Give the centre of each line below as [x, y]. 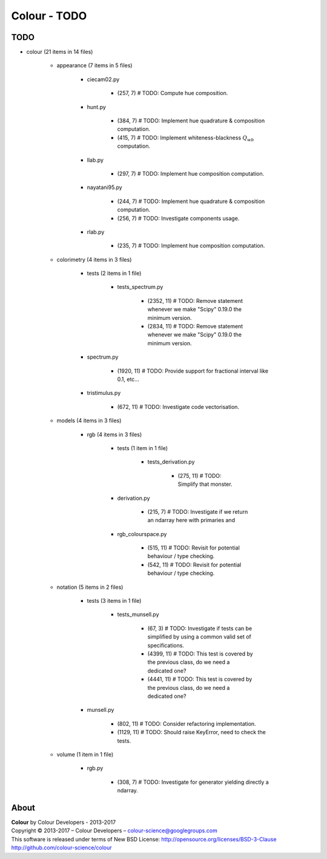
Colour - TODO [49, 16]
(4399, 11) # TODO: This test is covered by [200, 654]
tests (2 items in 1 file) [114, 273]
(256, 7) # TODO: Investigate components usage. [178, 218]
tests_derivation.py [171, 462]
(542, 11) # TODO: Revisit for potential [194, 565]
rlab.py [96, 232]
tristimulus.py [104, 393]
